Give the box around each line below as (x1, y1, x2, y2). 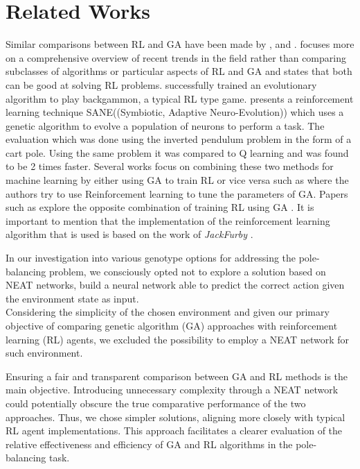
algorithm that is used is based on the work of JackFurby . (6, 227, 253, 241)
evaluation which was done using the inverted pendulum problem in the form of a (6, 132, 352, 146)
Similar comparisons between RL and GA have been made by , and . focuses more (6, 37, 354, 51)
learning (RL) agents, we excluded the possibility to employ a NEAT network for (6, 332, 349, 346)
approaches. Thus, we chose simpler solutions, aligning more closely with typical (6, 409, 345, 424)
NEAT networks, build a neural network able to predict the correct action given (6, 278, 345, 292)
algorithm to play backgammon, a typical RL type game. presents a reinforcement (6, 91, 354, 105)
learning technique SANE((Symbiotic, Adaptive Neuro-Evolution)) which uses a (6, 105, 344, 119)
